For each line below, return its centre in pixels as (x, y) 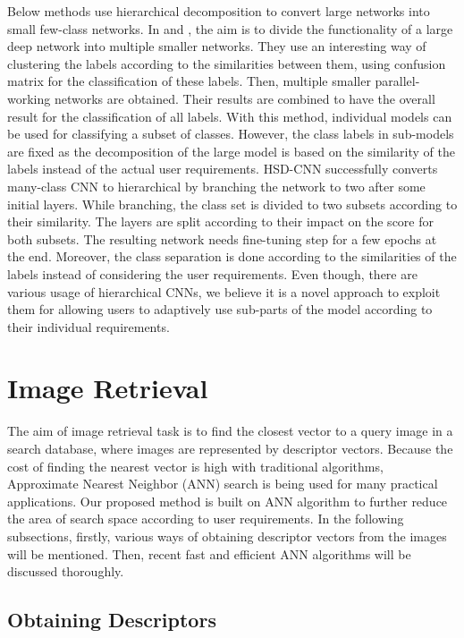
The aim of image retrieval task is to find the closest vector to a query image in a (230, 431)
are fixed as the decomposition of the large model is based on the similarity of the (231, 151)
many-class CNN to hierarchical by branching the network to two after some (216, 186)
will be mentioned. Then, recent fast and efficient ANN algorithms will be (209, 553)
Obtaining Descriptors (112, 620)
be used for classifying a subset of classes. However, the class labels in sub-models (231, 134)
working (29, 98)
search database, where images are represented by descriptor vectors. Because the (230, 448)
